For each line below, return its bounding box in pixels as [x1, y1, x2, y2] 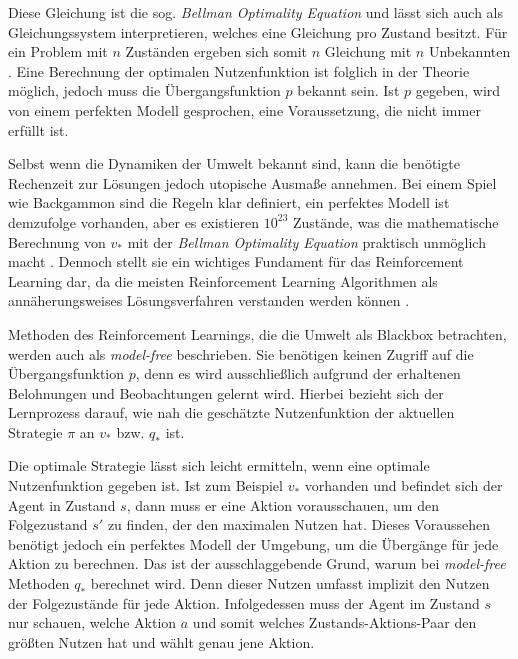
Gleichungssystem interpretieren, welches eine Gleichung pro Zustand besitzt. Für [8, 21, 508, 42]
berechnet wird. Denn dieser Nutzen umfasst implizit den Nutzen [90, 573, 490, 594]
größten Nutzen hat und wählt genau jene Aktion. [8, 631, 315, 652]
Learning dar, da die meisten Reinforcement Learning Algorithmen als [8, 270, 438, 291]
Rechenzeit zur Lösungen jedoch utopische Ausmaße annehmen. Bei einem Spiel [8, 172, 497, 193]
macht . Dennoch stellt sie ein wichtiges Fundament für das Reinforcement [8, 251, 464, 272]
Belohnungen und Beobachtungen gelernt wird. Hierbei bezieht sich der [8, 382, 444, 403]
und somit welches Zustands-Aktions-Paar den [192, 612, 477, 633]
